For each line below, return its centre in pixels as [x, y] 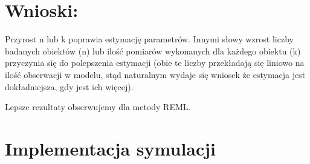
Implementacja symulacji [111, 148]
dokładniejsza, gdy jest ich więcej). [69, 86]
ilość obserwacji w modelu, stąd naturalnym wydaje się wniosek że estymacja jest [155, 74]
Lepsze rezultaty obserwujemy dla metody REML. [98, 107]
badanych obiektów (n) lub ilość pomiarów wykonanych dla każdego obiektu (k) [153, 51]
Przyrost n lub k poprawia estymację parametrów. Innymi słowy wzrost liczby [149, 39]
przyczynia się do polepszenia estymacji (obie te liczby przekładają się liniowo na [155, 63]
